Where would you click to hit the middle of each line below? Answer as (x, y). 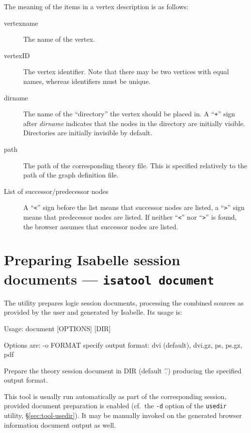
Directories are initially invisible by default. (88, 133)
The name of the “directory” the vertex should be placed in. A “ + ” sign (129, 114)
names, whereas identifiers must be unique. (87, 81)
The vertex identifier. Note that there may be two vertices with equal (126, 72)
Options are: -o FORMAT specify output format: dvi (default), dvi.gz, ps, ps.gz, (123, 345)
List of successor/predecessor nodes (56, 191)
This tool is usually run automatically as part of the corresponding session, (115, 396)
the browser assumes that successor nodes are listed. (101, 226)
